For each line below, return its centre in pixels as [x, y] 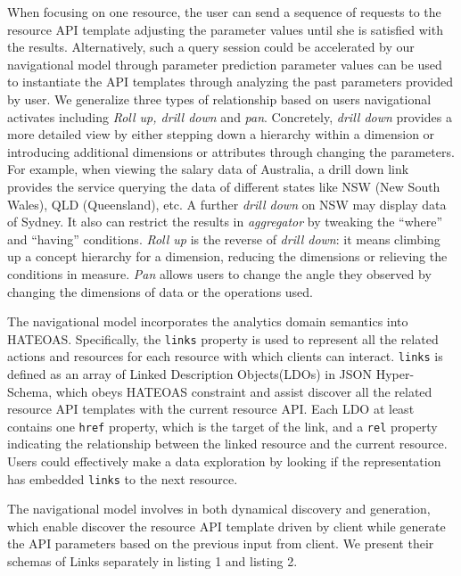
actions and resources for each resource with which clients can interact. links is [225, 356]
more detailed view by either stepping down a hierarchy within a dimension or [221, 134]
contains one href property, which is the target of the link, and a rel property [222, 426]
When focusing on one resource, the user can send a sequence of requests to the [224, 12]
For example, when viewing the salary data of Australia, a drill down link [208, 169]
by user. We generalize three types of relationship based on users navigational [219, 99]
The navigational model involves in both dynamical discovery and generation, [219, 509]
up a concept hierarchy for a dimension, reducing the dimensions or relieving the [227, 256]
